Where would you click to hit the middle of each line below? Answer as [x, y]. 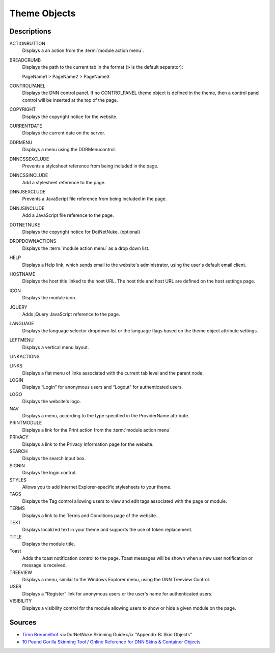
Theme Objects [43, 13]
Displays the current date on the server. [64, 133]
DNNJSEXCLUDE [28, 192]
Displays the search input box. [54, 459]
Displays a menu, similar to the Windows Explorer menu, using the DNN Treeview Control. [116, 580]
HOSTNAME [22, 274]
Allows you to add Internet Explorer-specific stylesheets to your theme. [97, 487]
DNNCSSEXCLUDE [29, 159]
